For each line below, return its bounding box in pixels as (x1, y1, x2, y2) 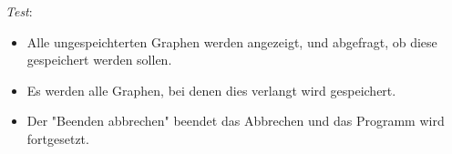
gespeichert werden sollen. (26, 50, 172, 69)
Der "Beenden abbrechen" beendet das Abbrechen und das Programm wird (26, 111, 445, 130)
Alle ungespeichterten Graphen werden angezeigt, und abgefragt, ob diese (26, 32, 437, 51)
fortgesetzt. (26, 128, 89, 148)
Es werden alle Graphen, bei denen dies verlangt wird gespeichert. (26, 80, 396, 99)
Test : (5, 2, 33, 20)
